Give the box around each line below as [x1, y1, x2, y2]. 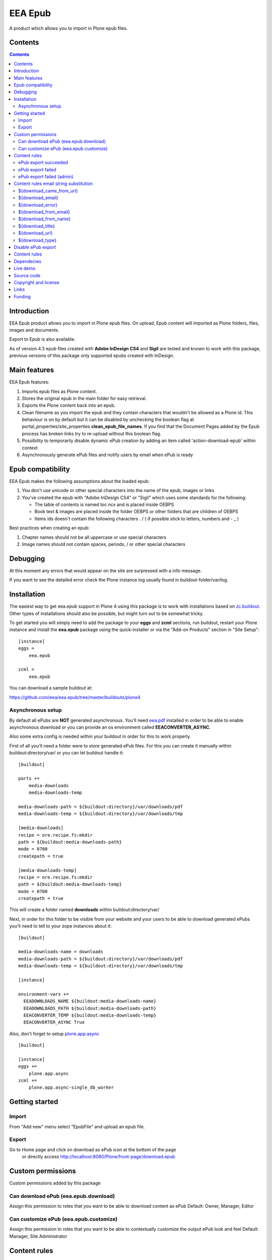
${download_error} [18, 202, 58, 208]
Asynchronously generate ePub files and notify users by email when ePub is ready [22, 452, 193, 458]
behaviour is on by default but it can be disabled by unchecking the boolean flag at [22, 416, 194, 423]
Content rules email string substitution [14, 180, 93, 186]
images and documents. [9, 327, 60, 333]
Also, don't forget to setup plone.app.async [9, 1031, 100, 1037]
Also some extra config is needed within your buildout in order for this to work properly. [9, 733, 191, 739]
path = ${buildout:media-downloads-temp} [18, 881, 122, 887]
